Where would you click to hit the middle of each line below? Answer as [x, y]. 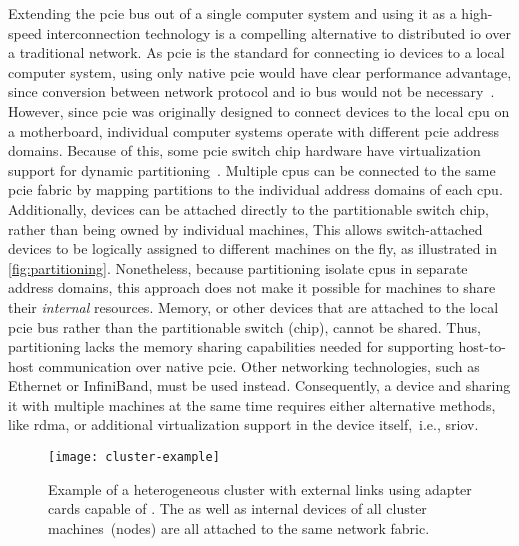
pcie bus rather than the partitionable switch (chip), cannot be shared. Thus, [245, 326]
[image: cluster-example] [134, 457]
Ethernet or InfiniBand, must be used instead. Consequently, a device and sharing [259, 385]
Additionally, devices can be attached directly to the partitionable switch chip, [248, 208]
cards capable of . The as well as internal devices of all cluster [237, 508]
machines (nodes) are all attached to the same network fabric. [239, 527]
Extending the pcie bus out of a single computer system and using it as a [232, 13]
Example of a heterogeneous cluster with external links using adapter [260, 488]
